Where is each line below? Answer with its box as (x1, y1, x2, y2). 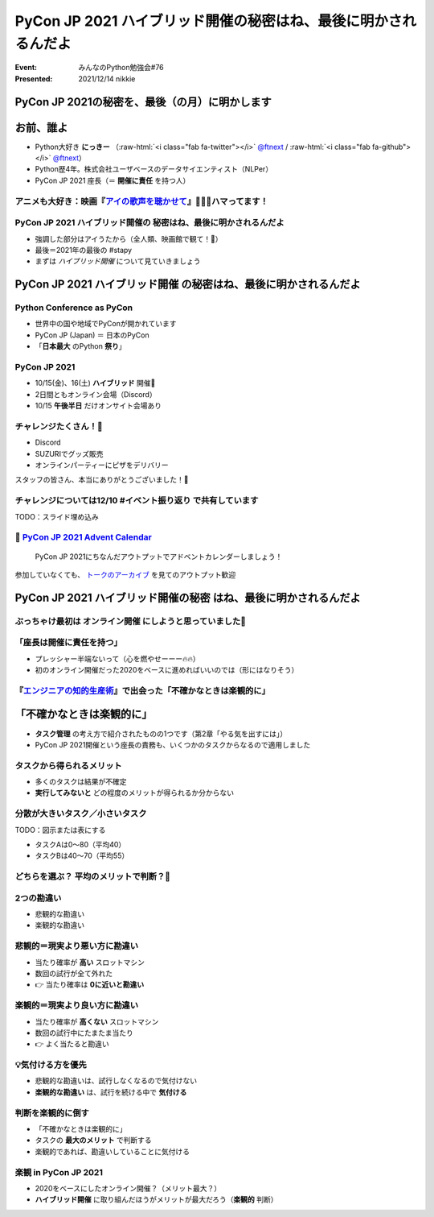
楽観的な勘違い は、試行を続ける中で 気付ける (35, 1087, 187, 1097)
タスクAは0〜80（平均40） (35, 840, 126, 849)
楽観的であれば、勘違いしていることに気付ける (35, 1146, 190, 1156)
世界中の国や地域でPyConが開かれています (35, 319, 177, 329)
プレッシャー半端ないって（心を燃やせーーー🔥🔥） (35, 653, 200, 664)
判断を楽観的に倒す (14, 1107, 90, 1119)
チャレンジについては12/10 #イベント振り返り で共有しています (14, 495, 259, 507)
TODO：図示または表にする (14, 825, 106, 834)
